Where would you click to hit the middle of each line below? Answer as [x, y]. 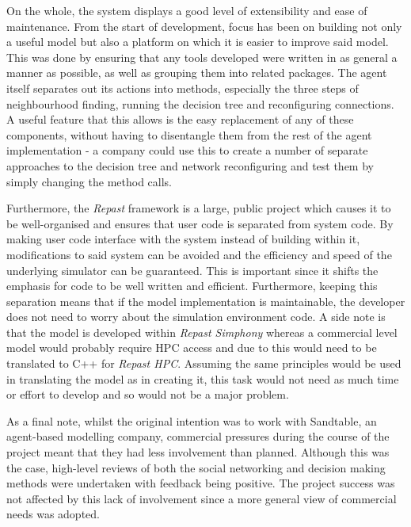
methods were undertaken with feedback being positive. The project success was [201, 483]
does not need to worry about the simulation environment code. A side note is [196, 317]
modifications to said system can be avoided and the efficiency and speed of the [199, 254]
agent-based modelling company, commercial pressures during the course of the [198, 436]
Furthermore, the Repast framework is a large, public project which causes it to [199, 208]
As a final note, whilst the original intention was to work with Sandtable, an [192, 420]
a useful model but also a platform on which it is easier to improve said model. [198, 42]
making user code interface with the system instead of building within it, [183, 239]
